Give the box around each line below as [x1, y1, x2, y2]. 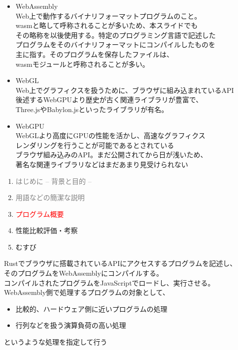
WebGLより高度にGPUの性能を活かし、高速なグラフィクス [15, 130, 205, 141]
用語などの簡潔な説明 [15, 192, 85, 203]
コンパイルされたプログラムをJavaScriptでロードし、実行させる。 [4, 277, 215, 288]
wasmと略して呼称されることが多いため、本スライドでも [15, 20, 198, 30]
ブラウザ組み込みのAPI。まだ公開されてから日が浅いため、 [15, 149, 207, 160]
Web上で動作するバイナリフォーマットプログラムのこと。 [15, 10, 202, 21]
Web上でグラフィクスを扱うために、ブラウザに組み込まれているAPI [15, 85, 234, 95]
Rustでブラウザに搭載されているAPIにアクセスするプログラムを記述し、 [4, 258, 237, 268]
